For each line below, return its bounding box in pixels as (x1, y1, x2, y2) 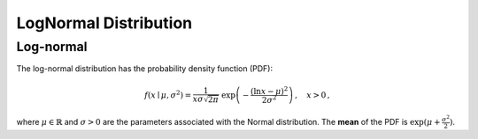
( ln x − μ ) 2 (250, 84, 289, 96)
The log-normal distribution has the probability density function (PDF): (16, 63, 274, 74)
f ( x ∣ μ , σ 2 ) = (144, 88, 192, 100)
